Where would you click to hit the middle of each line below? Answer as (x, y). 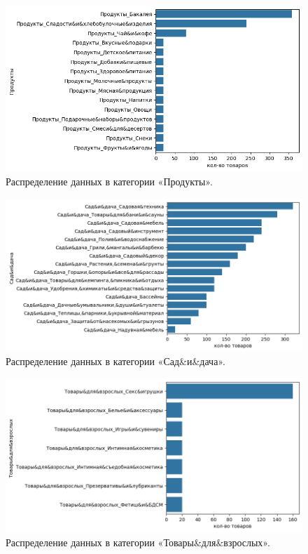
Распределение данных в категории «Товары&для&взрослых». (138, 542)
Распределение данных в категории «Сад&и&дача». (115, 361)
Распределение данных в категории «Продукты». (109, 182)
